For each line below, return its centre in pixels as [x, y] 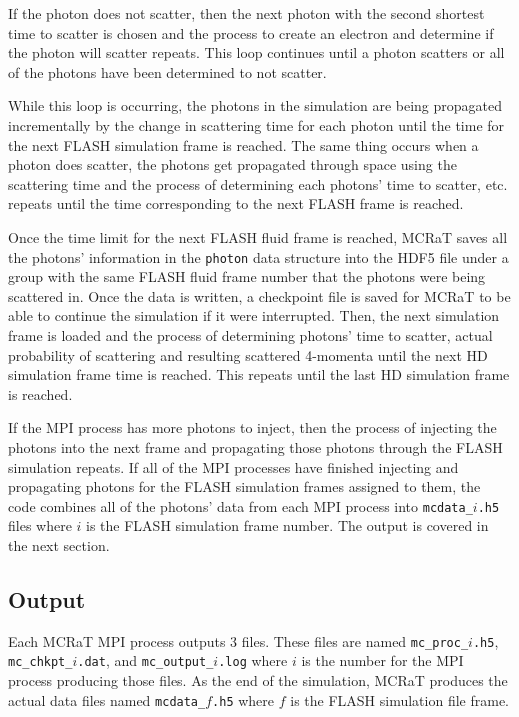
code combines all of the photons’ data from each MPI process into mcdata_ [240, 505]
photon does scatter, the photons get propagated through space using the [232, 164]
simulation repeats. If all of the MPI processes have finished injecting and [233, 466]
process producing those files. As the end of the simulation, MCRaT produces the [258, 680]
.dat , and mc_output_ [145, 660]
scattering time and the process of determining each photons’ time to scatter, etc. [258, 183]
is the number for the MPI [382, 660]
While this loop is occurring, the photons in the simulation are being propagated [255, 105]
